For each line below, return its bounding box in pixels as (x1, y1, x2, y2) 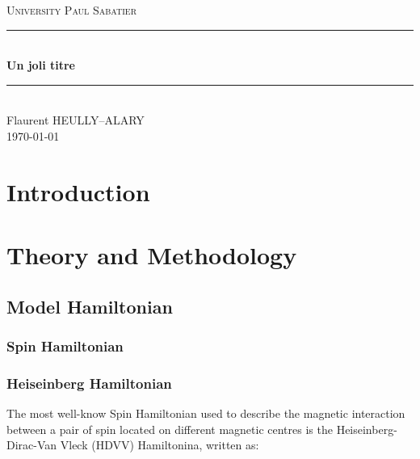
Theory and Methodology (6, 238, 297, 272)
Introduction (6, 175, 150, 208)
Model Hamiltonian (6, 293, 173, 318)
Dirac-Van (6, 436, 57, 453)
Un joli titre (6, 57, 75, 74)
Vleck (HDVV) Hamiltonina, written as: (60, 436, 259, 453)
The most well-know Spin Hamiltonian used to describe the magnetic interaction (6, 405, 405, 422)
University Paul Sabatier (6, 2, 137, 18)
